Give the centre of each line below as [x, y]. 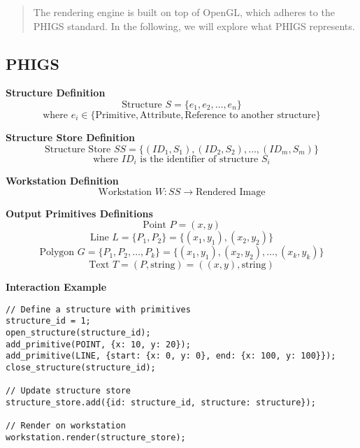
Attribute [160, 115]
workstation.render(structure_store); [96, 438]
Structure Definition [56, 93]
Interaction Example [56, 287]
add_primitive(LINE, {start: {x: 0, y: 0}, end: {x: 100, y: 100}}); [171, 356]
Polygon [57, 253]
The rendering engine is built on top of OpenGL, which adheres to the [184, 12]
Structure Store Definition [70, 137]
